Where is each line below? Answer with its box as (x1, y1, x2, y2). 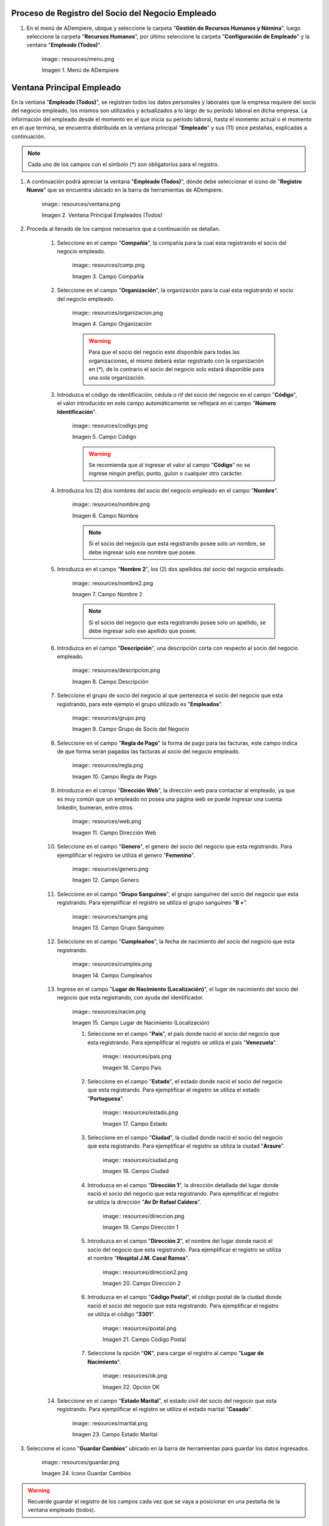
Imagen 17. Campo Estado (102, 1120, 168, 1127)
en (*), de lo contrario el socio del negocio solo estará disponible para (88, 365, 264, 372)
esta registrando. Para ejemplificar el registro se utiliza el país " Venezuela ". (87, 1038, 277, 1046)
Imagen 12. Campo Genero (72, 877, 140, 884)
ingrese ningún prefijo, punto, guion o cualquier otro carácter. (88, 470, 243, 477)
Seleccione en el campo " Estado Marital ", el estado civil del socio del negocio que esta (57, 1397, 277, 1404)
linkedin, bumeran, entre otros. (57, 804, 134, 811)
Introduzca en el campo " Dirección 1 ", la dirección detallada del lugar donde (87, 1181, 279, 1188)
